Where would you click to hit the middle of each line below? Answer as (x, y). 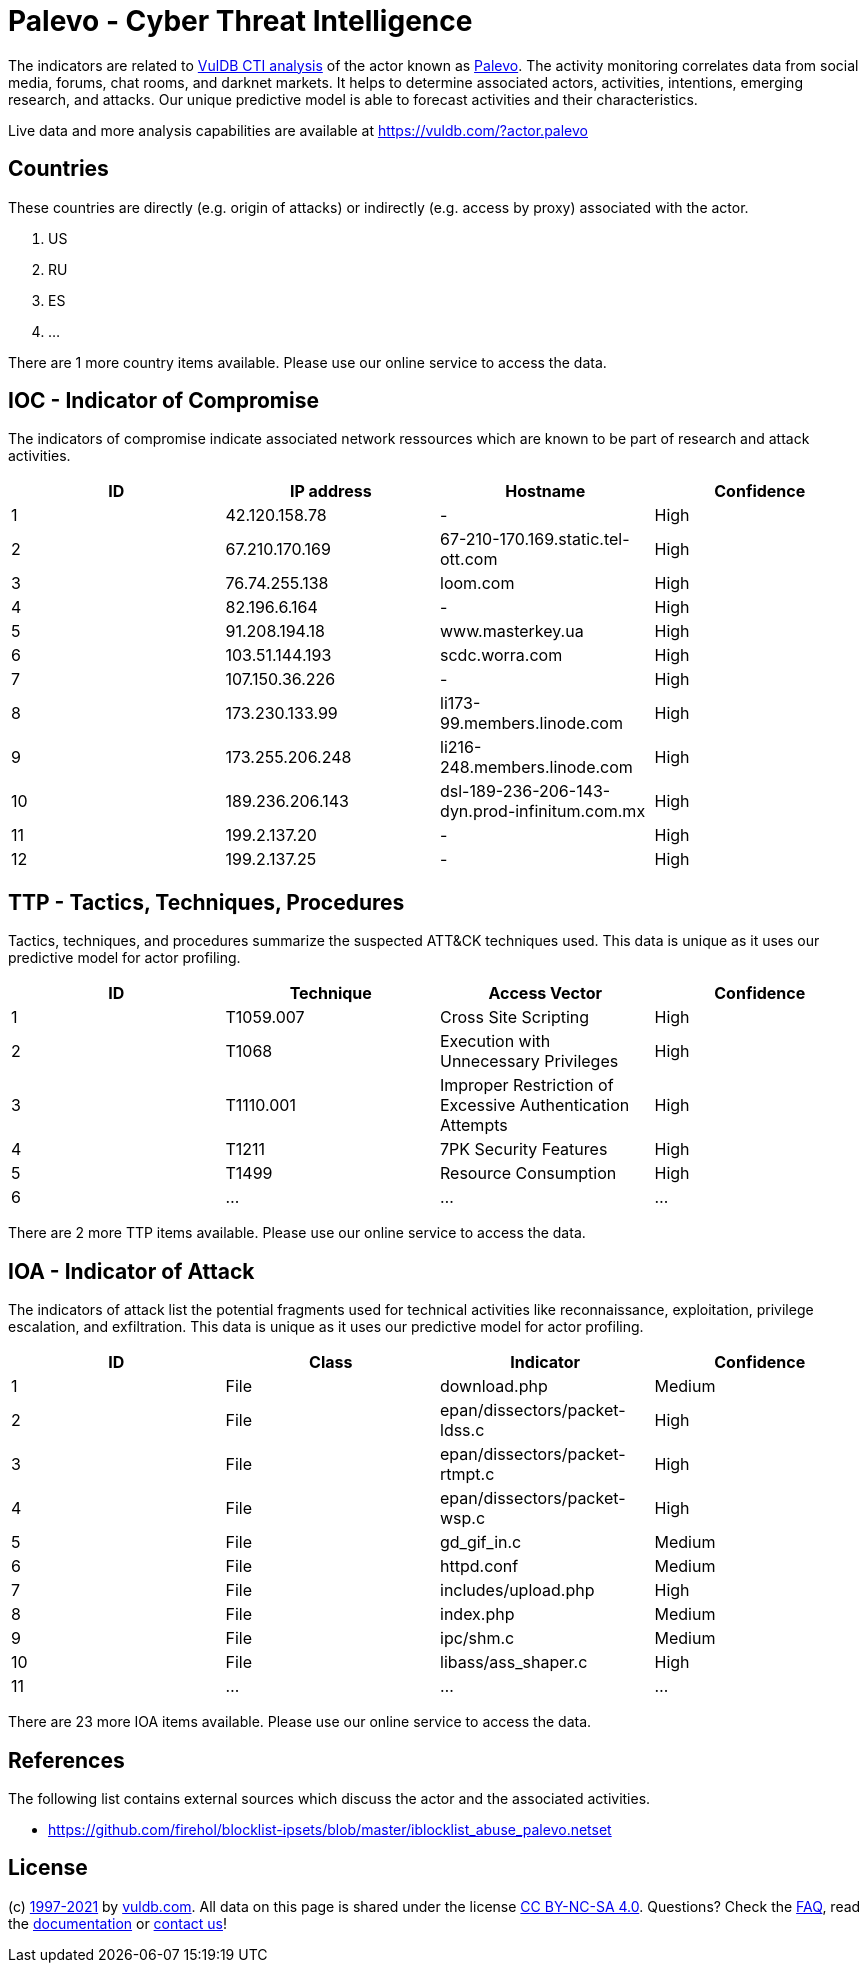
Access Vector (545, 993)
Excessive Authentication (535, 1105)
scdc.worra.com (501, 655)
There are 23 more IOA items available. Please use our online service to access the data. (300, 1722)
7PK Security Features (524, 1149)
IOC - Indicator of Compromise (163, 401)
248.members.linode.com (536, 767)
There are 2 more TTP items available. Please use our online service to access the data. (297, 1233)
